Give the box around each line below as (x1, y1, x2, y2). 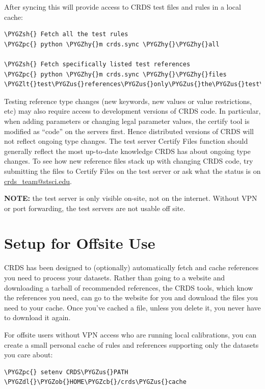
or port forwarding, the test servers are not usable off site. (4, 202, 185, 213)
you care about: (4, 349, 53, 360)
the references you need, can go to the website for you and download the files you (4, 292, 258, 303)
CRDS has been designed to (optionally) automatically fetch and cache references (4, 262, 259, 273)
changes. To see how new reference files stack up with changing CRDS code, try (4, 155, 253, 166)
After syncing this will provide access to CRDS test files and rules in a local (4, 2, 241, 12)
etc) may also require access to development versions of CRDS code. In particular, (4, 106, 261, 116)
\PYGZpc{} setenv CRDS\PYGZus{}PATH (4, 368, 128, 376)
